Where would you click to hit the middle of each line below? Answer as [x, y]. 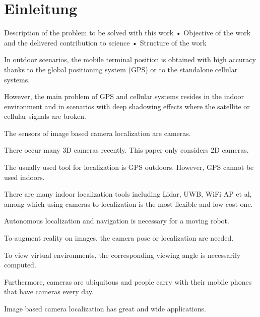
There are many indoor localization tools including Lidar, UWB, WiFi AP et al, [128, 194]
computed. [20, 265]
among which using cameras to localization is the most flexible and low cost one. [128, 203]
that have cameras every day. [49, 291]
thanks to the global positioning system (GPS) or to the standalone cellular [121, 69]
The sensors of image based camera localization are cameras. [97, 133]
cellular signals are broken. [45, 116]
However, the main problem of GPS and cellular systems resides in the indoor [124, 96]
